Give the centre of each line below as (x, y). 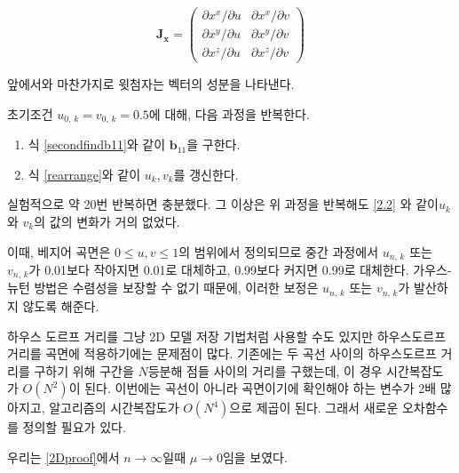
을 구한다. (214, 144)
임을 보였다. (255, 457)
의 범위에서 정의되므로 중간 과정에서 (279, 251)
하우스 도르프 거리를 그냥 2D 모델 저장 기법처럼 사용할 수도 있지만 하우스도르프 (227, 336)
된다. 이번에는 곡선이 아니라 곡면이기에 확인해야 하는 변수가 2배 (261, 388)
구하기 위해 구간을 (84, 370)
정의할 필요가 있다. (74, 427)
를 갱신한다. (206, 174)
